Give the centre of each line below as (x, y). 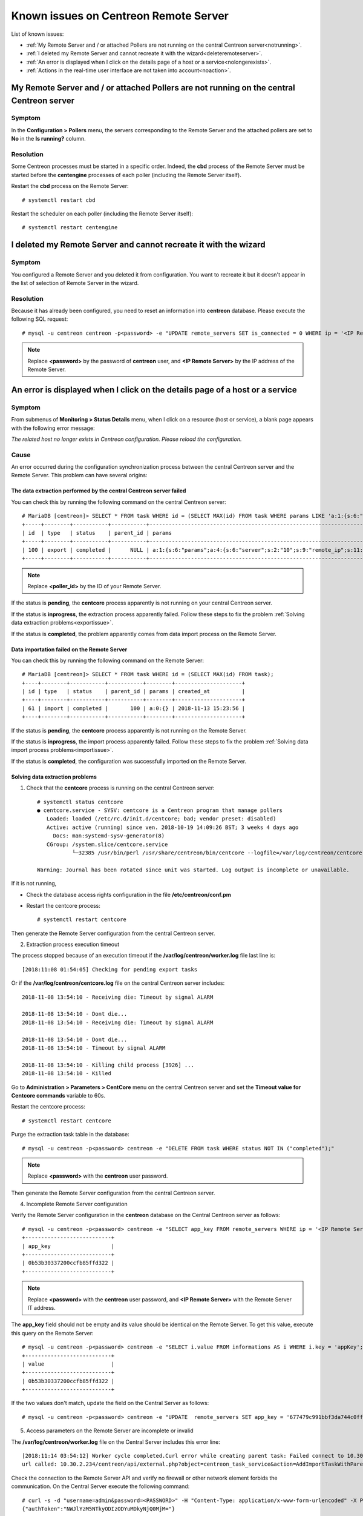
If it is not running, (34, 884)
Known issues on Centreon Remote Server (120, 16)
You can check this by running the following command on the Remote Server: (107, 660)
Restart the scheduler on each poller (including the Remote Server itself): (102, 213)
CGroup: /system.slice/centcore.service (107, 844)
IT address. (41, 1307)
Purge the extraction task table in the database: (70, 1135)
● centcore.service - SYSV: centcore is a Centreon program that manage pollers (160, 810)
